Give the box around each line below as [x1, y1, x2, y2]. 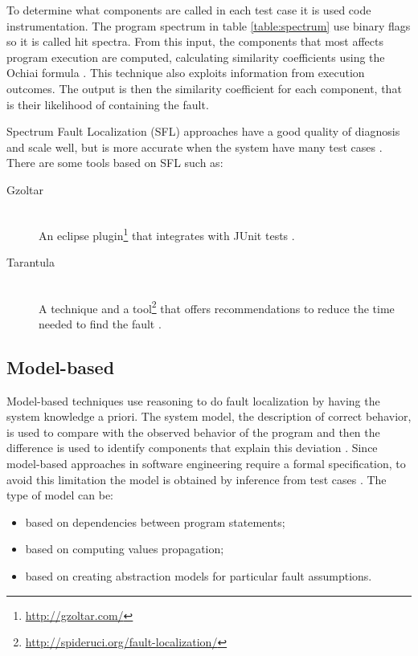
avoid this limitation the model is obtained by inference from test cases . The [6, 471, 387, 487]
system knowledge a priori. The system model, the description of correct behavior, [6, 408, 412, 425]
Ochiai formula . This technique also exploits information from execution [6, 64, 365, 81]
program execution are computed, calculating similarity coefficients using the [6, 48, 385, 65]
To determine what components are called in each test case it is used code [6, 2, 371, 18]
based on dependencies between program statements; [25, 513, 285, 530]
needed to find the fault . [39, 315, 162, 332]
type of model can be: [6, 487, 113, 503]
